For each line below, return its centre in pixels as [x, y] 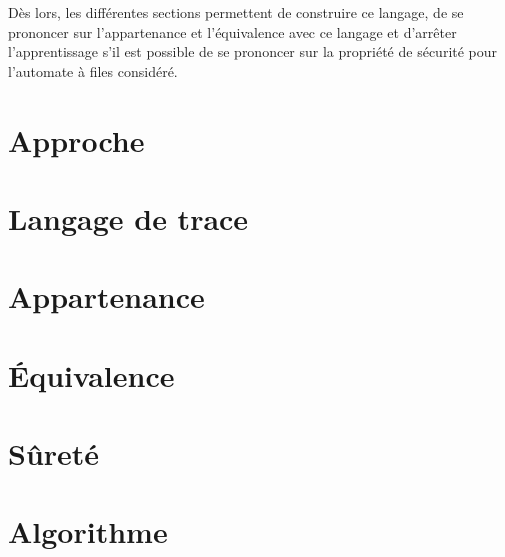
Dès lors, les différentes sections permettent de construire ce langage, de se [236, 12]
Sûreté [54, 453]
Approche [76, 139]
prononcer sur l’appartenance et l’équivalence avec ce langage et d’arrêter [232, 31]
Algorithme [88, 531]
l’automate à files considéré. [93, 70]
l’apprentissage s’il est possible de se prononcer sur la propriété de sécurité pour [253, 51]
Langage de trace [128, 217]
